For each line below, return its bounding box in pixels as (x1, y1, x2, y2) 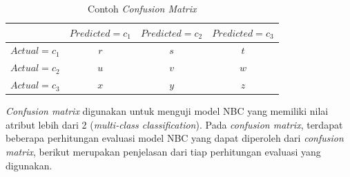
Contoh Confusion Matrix (88, 1, 197, 15)
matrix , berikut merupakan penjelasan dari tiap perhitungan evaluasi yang (6, 145, 321, 158)
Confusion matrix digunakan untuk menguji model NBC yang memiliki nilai (6, 104, 329, 118)
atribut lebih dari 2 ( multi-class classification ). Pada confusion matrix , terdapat (6, 117, 343, 131)
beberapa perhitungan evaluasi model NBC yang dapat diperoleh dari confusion (6, 131, 344, 145)
